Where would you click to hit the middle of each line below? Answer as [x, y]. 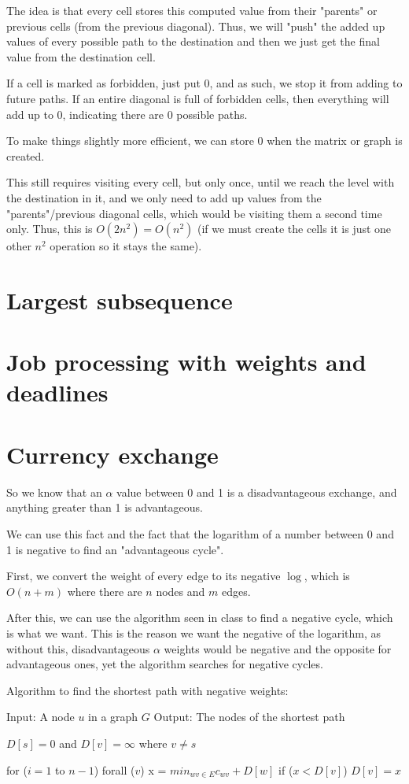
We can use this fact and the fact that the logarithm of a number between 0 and [200, 533]
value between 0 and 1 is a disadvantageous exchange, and [257, 492]
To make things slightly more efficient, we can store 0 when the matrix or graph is [204, 141]
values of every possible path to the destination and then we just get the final [193, 41]
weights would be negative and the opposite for [278, 648]
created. [26, 155]
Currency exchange [112, 454]
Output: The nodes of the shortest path [249, 717]
